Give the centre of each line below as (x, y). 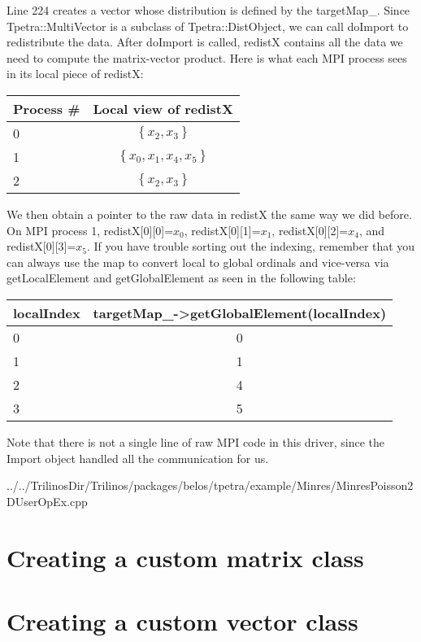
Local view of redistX (163, 108)
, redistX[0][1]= (222, 230)
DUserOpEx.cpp (47, 501)
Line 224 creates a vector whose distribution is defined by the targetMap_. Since (208, 10)
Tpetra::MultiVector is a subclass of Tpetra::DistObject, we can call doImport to (208, 26)
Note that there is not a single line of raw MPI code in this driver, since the (195, 441)
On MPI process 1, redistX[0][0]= (90, 230)
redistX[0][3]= (41, 246)
